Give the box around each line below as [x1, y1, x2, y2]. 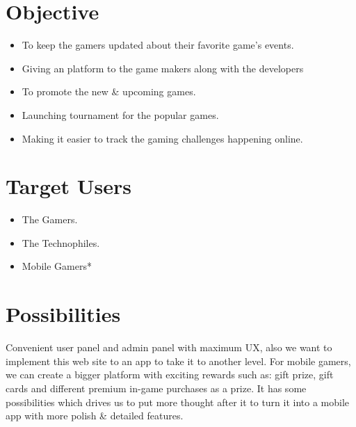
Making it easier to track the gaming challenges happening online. [22, 131, 303, 145]
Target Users [6, 172, 131, 200]
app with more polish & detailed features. [6, 408, 184, 423]
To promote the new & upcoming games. [22, 84, 196, 99]
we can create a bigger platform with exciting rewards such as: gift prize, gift [6, 367, 334, 382]
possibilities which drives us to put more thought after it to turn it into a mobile [6, 394, 350, 409]
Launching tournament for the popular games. [22, 107, 219, 122]
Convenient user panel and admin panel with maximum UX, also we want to [6, 340, 332, 355]
